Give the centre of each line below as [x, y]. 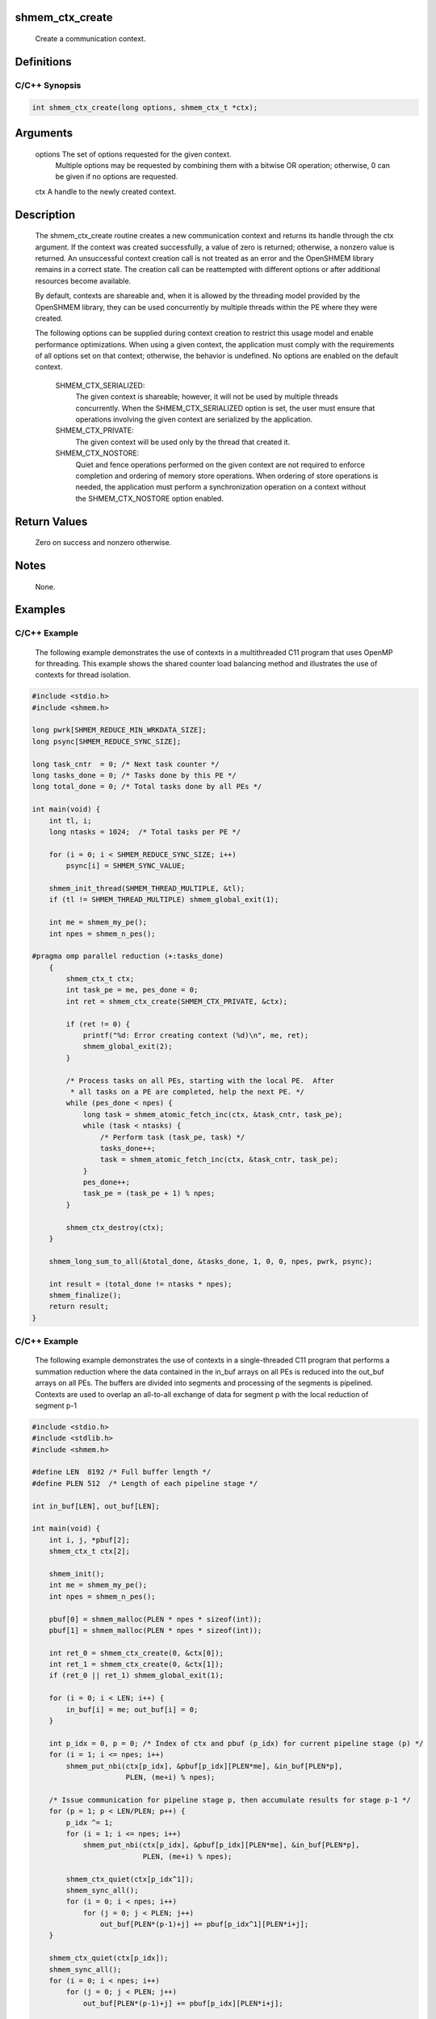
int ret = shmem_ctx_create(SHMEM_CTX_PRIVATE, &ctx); [177, 1001]
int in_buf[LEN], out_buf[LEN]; [96, 1506]
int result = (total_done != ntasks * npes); [140, 1284]
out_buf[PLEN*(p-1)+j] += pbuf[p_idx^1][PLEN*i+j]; [204, 1925]
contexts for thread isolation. [83, 675]
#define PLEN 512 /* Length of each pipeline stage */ [145, 1483]
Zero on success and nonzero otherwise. [103, 543]
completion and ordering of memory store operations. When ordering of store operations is [227, 476]
